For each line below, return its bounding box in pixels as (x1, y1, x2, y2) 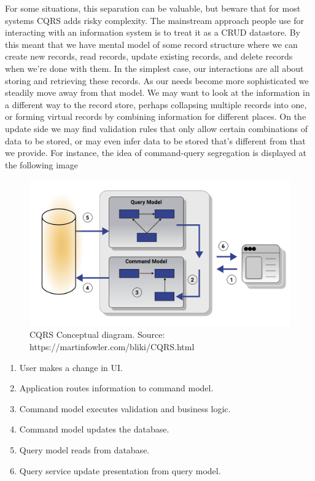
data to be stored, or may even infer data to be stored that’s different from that (5, 134, 306, 147)
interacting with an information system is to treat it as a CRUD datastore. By (5, 26, 300, 39)
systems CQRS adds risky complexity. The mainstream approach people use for (5, 14, 304, 26)
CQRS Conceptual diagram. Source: (29, 328, 165, 341)
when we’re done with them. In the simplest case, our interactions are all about (5, 61, 304, 74)
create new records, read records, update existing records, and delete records (5, 50, 293, 63)
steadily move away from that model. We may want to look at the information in (5, 86, 310, 99)
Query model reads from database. (19, 443, 150, 456)
